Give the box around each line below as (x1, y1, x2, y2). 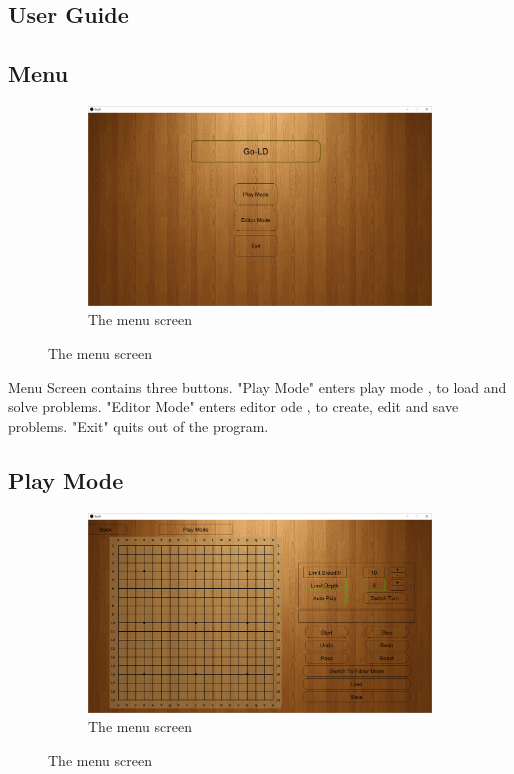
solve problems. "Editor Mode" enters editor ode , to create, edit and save (8, 396, 459, 417)
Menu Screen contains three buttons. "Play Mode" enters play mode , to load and (8, 376, 507, 397)
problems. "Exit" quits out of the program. (8, 415, 269, 436)
